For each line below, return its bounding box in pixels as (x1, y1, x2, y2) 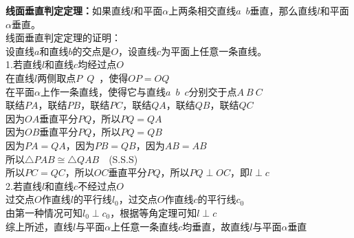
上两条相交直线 (168, 3, 236, 17)
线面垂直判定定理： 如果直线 (5, 3, 131, 17)
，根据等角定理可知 (110, 205, 197, 219)
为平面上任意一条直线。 (161, 43, 267, 58)
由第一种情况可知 (5, 205, 82, 219)
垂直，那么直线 (250, 3, 318, 17)
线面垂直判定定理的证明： (5, 30, 121, 45)
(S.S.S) (109, 151, 138, 166)
